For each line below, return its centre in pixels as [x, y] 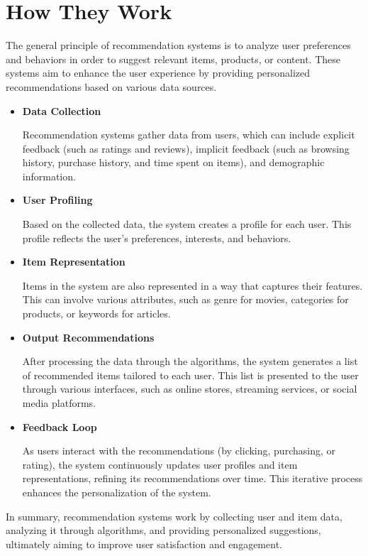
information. [49, 176]
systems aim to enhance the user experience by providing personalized [158, 73]
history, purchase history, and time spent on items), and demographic [173, 162]
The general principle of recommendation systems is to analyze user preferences [178, 45]
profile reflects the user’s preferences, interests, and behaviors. [157, 238]
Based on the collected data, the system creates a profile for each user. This [187, 224]
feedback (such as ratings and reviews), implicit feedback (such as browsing [186, 148]
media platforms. [59, 403]
